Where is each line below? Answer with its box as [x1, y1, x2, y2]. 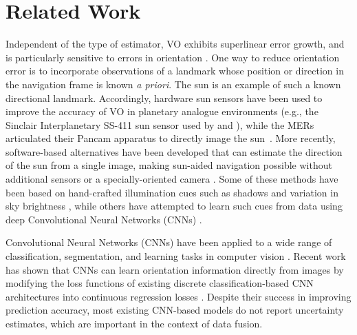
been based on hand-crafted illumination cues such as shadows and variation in [6, 185, 338, 199]
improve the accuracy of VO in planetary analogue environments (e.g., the [6, 104, 318, 119]
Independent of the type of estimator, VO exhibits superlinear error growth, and [6, 37, 345, 51]
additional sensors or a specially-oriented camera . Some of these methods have [6, 172, 338, 186]
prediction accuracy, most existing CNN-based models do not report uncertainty [6, 303, 344, 317]
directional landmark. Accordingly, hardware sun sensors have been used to [6, 90, 323, 105]
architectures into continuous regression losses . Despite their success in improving [6, 289, 351, 303]
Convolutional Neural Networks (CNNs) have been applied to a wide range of [6, 235, 332, 250]
